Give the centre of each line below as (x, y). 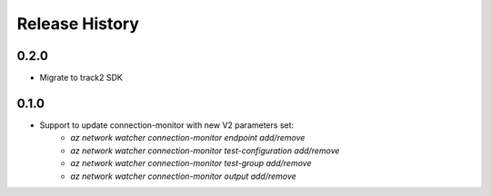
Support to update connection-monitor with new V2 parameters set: (167, 125)
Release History (78, 24)
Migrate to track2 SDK (81, 78)
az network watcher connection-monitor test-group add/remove (191, 163)
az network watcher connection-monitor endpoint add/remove (188, 138)
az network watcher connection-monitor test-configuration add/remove (205, 151)
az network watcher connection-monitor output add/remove (184, 176)
